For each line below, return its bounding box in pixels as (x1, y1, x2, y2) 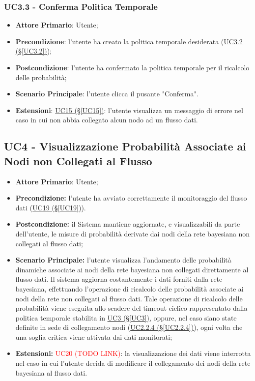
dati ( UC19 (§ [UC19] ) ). (15, 202, 86, 212)
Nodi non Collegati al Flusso (4, 153, 152, 168)
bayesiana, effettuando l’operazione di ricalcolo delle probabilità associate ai (15, 283, 244, 293)
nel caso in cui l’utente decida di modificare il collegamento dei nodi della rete (15, 358, 251, 368)
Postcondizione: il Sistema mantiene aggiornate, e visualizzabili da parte (15, 219, 240, 229)
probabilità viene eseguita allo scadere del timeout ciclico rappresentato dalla (15, 303, 248, 313)
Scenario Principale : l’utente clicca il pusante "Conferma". (15, 88, 198, 99)
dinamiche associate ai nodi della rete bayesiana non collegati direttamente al (15, 264, 249, 274)
